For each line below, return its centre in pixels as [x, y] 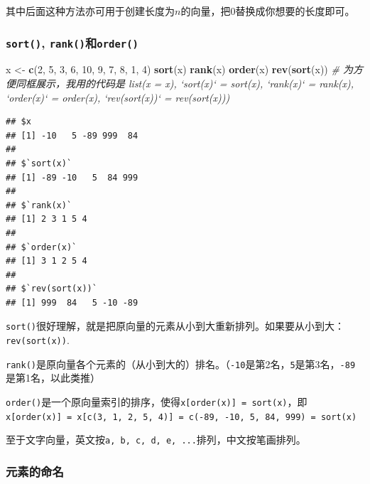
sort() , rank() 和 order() [72, 42]
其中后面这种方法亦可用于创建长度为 [90, 11]
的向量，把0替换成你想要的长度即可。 [268, 11]
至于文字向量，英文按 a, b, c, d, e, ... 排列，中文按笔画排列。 [156, 440]
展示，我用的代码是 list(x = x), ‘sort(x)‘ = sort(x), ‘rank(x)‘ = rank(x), [195, 83]
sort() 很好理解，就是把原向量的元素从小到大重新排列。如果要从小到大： [175, 326]
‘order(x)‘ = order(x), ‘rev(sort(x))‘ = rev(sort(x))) [118, 97]
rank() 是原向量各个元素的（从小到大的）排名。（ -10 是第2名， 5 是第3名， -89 [181, 364]
